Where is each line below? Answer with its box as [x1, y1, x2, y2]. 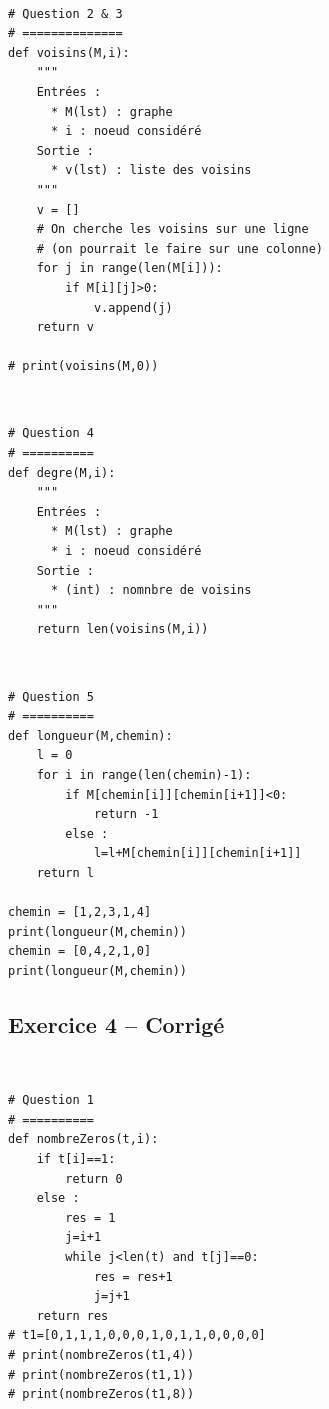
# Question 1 [8, 1093, 94, 1108]
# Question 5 [8, 689, 94, 704]
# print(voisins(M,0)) [8, 359, 159, 374]
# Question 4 [8, 426, 94, 441]
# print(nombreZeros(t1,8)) [8, 1387, 195, 1402]
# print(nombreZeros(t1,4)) [8, 1348, 195, 1363]
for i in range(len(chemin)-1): [36, 767, 252, 782]
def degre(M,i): [8, 465, 116, 480]
